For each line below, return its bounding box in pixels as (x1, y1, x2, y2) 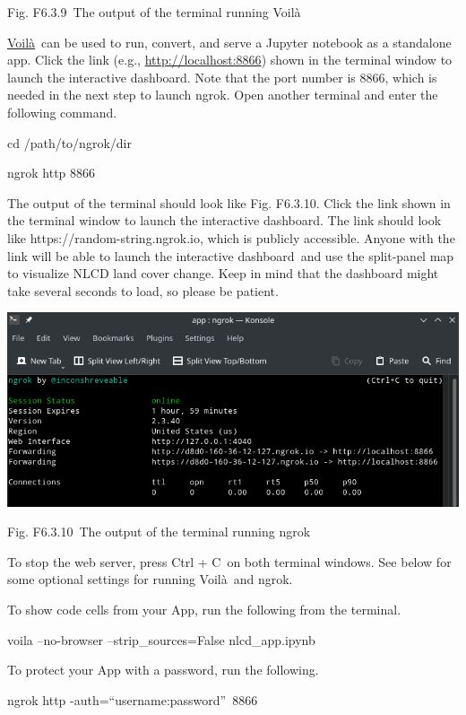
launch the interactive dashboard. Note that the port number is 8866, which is (7, 67, 437, 86)
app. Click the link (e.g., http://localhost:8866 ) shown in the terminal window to (7, 50, 453, 69)
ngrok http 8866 (7, 163, 96, 182)
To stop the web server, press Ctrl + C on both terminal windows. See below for (7, 552, 452, 571)
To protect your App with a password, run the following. (7, 660, 319, 679)
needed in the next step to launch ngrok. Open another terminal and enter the (7, 85, 438, 104)
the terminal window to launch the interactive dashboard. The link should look (7, 211, 442, 230)
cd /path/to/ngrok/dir (7, 133, 132, 152)
